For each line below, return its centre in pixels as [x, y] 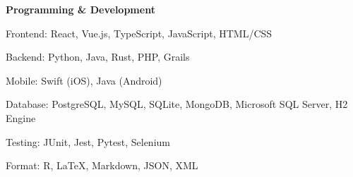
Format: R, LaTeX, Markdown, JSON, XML [102, 165]
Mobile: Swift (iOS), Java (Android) [84, 80]
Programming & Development [80, 9]
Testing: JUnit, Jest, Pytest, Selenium [88, 141]
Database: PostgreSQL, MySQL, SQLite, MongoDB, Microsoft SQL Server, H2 [177, 104]
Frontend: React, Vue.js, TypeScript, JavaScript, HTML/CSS [139, 33]
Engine [21, 117]
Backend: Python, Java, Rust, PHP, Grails [98, 57]
